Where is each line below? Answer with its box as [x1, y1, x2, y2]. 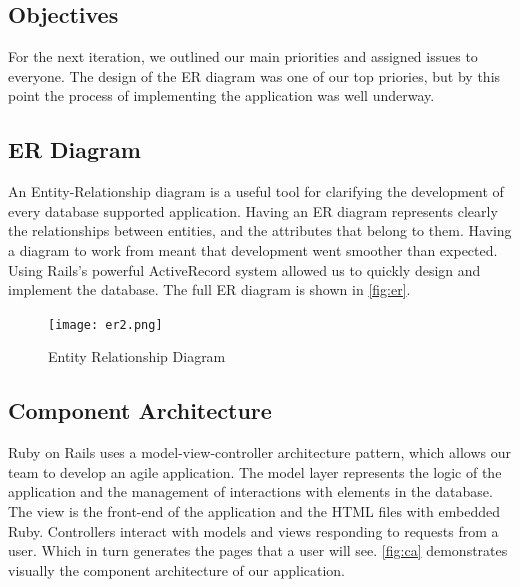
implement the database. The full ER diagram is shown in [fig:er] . [8, 279, 411, 300]
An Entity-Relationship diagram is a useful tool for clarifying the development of [8, 181, 504, 202]
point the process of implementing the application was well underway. [8, 85, 435, 106]
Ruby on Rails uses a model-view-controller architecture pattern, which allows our [8, 442, 511, 463]
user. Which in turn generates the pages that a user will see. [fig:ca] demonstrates [8, 540, 508, 561]
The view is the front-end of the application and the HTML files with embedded [8, 500, 500, 521]
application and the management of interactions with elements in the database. [8, 481, 493, 502]
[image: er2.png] [48, 317, 163, 332]
